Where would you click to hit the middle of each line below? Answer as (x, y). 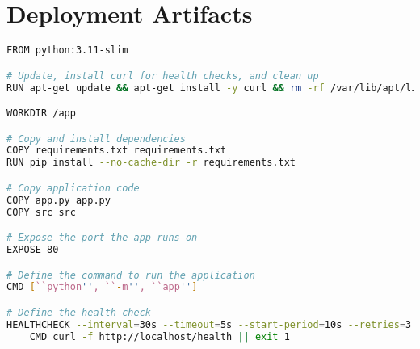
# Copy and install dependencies (96, 139)
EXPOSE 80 (33, 250)
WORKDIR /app (41, 114)
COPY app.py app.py (59, 200)
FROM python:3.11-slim (67, 50)
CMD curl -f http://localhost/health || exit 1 (160, 336)
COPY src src (41, 212)
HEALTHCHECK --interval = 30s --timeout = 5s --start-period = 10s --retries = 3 (209, 324)
